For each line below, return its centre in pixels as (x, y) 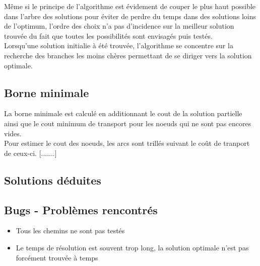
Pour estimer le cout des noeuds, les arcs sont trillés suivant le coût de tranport (127, 143)
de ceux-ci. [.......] (30, 153)
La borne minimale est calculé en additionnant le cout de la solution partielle (123, 113)
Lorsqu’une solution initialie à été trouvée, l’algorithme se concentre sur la (119, 46)
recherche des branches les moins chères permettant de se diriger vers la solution (128, 55)
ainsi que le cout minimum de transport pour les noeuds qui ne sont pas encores (128, 123)
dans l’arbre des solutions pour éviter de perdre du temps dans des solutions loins (130, 16)
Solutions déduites (53, 180)
